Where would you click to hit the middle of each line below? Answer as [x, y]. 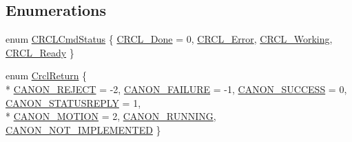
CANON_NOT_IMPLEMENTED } [83, 129]
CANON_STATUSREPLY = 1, [73, 102]
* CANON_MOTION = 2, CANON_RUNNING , [111, 116]
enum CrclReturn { [46, 75]
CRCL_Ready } [40, 52]
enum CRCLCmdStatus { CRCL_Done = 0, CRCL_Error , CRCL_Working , [169, 39]
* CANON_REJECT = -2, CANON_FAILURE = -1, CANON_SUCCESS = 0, [176, 89]
